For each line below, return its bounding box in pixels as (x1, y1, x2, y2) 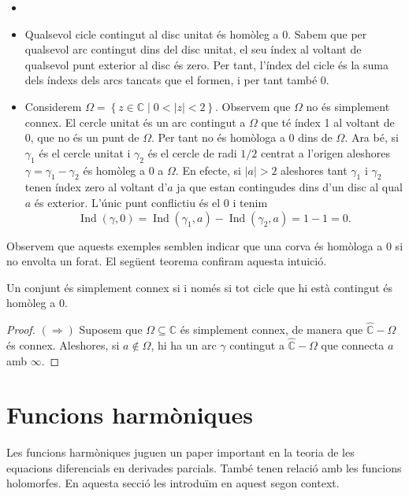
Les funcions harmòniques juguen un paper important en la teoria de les (6, 444, 355, 461)
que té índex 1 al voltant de (261, 113, 395, 130)
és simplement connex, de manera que (180, 321, 363, 338)
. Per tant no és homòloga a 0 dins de (151, 129, 333, 146)
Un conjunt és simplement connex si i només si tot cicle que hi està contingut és (6, 279, 393, 295)
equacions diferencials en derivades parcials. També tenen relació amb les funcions (6, 459, 402, 476)
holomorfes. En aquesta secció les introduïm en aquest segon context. (6, 475, 340, 491)
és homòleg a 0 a (83, 161, 164, 178)
